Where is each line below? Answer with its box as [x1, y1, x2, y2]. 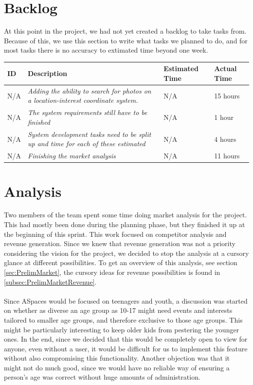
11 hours [214, 151, 240, 161]
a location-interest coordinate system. [28, 95, 138, 105]
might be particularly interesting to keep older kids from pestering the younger [4, 324, 239, 334]
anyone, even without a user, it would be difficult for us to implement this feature [4, 343, 248, 353]
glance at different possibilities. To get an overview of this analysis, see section [4, 257, 237, 268]
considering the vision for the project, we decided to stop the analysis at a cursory [4, 248, 249, 258]
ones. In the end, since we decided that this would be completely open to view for [4, 334, 248, 344]
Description [28, 68, 68, 78]
